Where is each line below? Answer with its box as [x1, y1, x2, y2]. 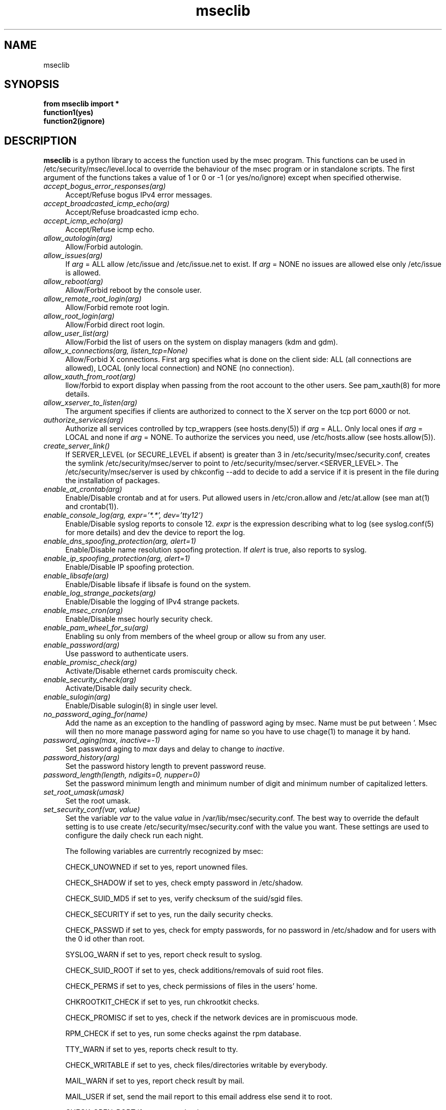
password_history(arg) [43, 753, 120, 762]
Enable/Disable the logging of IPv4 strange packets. [65, 597, 240, 606]
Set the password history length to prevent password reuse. [65, 762, 266, 771]
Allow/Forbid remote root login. [65, 303, 170, 312]
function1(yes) [43, 108, 94, 117]
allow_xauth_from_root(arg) [43, 372, 136, 381]
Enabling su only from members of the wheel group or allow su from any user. [65, 632, 326, 641]
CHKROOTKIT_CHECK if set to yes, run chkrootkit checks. [65, 997, 260, 1007]
